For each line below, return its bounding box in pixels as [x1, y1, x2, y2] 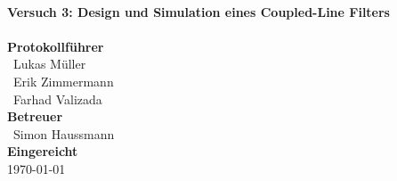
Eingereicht [7, 142, 78, 160]
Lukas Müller [12, 54, 86, 73]
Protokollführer [7, 37, 104, 55]
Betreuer [7, 107, 63, 126]
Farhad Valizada [12, 89, 102, 108]
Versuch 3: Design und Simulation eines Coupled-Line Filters [7, 2, 390, 21]
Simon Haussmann [12, 124, 115, 143]
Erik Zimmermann [12, 71, 114, 90]
